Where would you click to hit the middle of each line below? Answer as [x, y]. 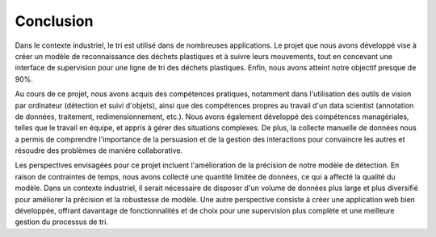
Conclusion [54, 21]
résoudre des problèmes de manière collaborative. [99, 150]
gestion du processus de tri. [62, 222]
